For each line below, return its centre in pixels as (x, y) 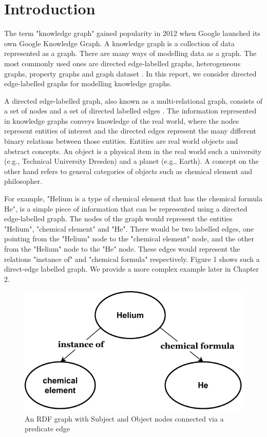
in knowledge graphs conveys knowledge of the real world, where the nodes (122, 120)
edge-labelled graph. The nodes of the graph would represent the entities (118, 218)
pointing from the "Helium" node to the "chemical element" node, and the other (129, 239)
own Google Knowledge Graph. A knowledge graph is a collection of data (119, 43)
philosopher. (23, 181)
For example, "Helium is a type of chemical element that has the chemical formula (133, 198)
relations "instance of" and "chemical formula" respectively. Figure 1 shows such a (132, 259)
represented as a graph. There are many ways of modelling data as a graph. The (130, 53)
